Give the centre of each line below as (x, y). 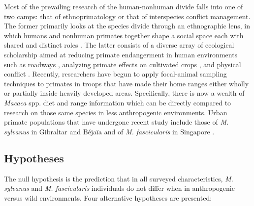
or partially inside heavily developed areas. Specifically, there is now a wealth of (124, 93)
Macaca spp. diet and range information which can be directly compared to (118, 102)
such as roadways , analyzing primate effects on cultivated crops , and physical (123, 64)
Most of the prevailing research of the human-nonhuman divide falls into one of (124, 6)
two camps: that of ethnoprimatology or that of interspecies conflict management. (127, 16)
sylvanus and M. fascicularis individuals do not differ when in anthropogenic (119, 188)
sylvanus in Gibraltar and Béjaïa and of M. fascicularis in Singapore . (109, 131)
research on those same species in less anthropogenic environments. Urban (116, 112)
